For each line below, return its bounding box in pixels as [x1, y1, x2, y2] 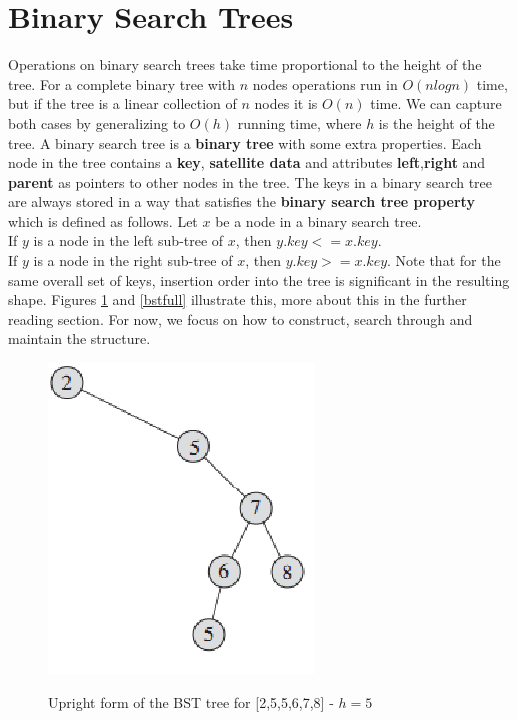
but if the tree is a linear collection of [8, 93, 237, 114]
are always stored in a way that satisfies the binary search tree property [8, 191, 475, 212]
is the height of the [378, 112, 495, 133]
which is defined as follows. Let [8, 210, 198, 231]
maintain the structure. [8, 328, 151, 349]
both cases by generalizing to [8, 112, 186, 133]
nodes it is [254, 93, 318, 114]
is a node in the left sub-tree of [33, 230, 224, 251]
